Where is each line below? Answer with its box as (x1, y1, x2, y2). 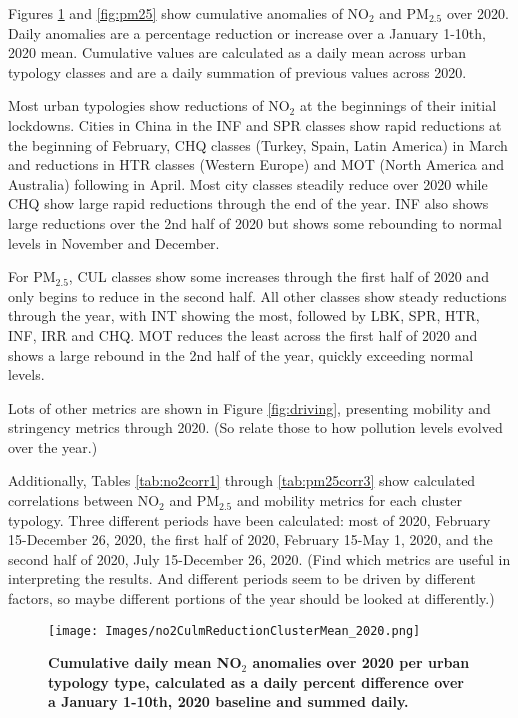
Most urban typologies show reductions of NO (8, 95, 290, 116)
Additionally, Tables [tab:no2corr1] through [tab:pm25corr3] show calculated (8, 470, 476, 491)
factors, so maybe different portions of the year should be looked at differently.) (8, 588, 495, 609)
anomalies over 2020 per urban (252, 652, 470, 673)
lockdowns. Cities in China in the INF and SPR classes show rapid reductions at (8, 114, 502, 135)
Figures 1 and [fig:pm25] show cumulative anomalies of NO (8, 3, 369, 23)
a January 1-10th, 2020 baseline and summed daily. (48, 691, 409, 712)
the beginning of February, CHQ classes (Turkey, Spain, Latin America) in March (8, 134, 508, 155)
